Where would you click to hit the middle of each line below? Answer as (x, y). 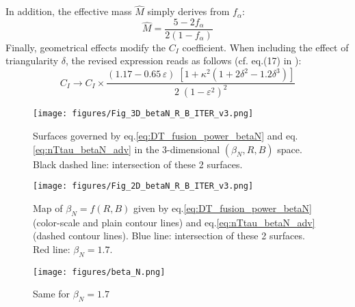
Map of (48, 208)
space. (290, 149)
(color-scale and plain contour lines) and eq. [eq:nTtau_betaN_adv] (174, 222)
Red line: (52, 249)
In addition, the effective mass (69, 11)
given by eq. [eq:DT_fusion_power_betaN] (223, 208)
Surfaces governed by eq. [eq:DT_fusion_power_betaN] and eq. (166, 136)
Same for (52, 294)
